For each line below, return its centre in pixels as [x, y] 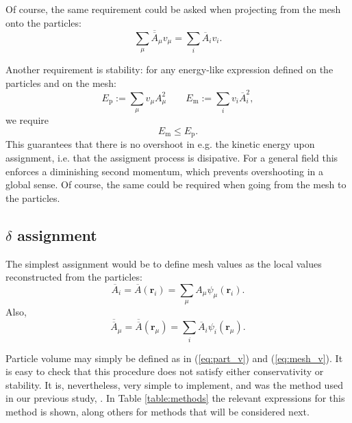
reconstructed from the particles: [74, 277]
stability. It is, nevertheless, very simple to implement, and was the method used [174, 384]
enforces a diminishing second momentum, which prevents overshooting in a [165, 171]
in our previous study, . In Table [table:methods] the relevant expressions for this [175, 398]
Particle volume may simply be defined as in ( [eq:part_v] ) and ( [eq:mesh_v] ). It [174, 358]
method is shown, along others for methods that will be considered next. [158, 412]
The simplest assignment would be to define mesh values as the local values [164, 263]
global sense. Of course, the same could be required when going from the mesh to [176, 184]
